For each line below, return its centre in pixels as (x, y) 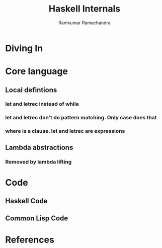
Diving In (24, 48)
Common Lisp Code (37, 218)
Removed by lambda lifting (38, 161)
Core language (36, 71)
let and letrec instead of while (42, 104)
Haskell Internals (85, 9)
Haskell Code (26, 201)
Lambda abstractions (39, 147)
